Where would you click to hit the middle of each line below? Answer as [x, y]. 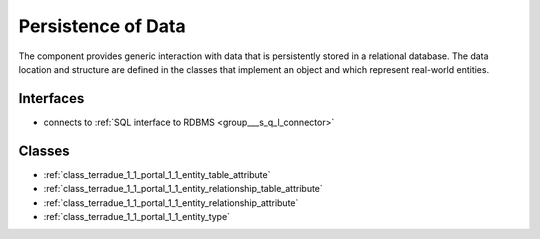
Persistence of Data [102, 26]
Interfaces [51, 98]
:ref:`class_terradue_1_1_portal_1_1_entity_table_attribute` [157, 174]
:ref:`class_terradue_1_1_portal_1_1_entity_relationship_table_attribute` [183, 189]
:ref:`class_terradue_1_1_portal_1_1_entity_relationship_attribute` [171, 202]
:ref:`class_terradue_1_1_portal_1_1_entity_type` [136, 216]
